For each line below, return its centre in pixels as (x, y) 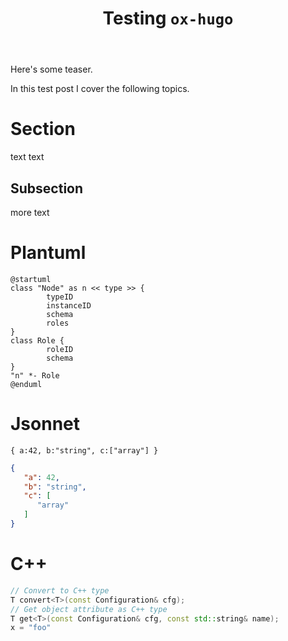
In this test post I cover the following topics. (100, 89)
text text (27, 157)
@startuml (31, 279)
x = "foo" (31, 628)
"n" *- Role (35, 375)
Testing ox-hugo (168, 18)
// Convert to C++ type (60, 590)
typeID (60, 297)
